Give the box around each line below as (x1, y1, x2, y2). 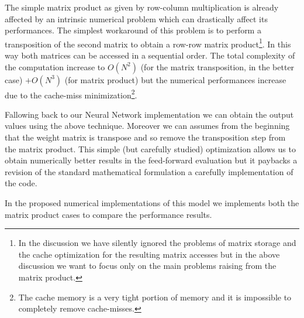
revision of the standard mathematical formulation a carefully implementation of (5, 165, 293, 177)
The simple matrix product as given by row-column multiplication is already (5, 1, 279, 13)
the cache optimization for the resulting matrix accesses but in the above (18, 248, 280, 260)
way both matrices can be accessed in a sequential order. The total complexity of (5, 49, 295, 61)
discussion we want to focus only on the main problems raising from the (18, 259, 277, 272)
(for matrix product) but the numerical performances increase (64, 73, 286, 86)
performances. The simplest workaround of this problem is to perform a (5, 24, 261, 36)
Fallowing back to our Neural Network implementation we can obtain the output (5, 108, 294, 120)
